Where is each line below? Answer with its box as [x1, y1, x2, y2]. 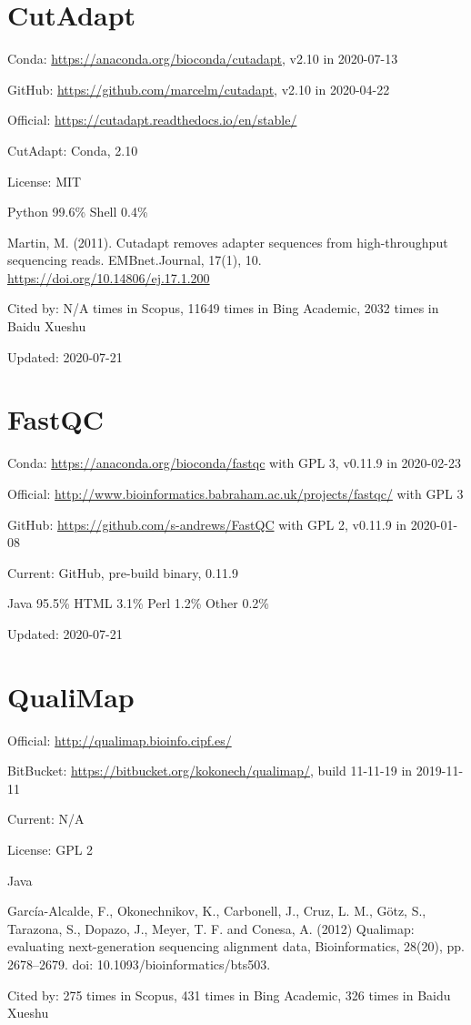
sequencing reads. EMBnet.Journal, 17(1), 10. [7, 250, 262, 269]
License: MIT [7, 171, 82, 190]
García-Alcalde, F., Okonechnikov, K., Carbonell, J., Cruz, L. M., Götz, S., [7, 901, 426, 920]
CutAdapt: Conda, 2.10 [7, 140, 138, 159]
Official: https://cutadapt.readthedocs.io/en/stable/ [7, 110, 297, 129]
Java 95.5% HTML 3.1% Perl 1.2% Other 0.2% [7, 594, 270, 613]
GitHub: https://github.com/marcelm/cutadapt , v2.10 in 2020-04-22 [7, 79, 390, 98]
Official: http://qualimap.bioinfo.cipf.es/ [7, 730, 232, 749]
